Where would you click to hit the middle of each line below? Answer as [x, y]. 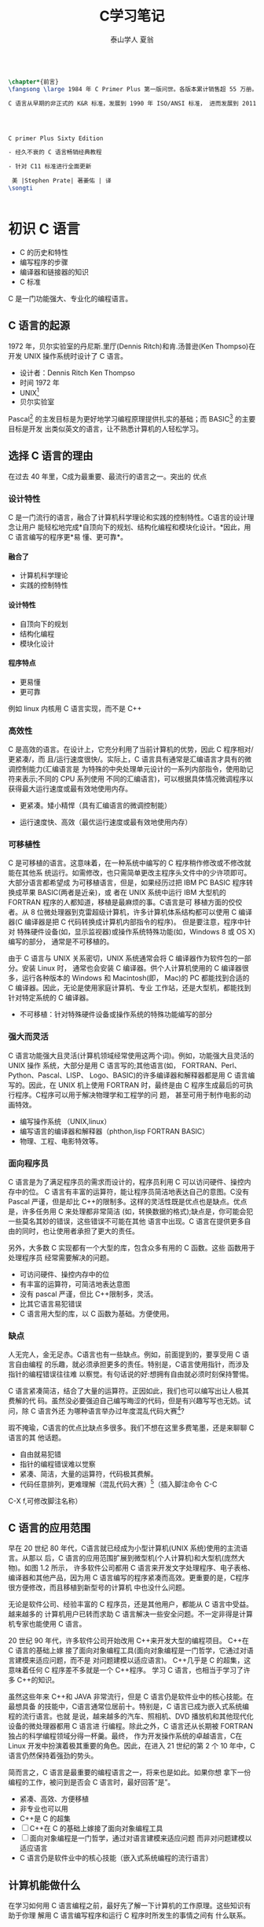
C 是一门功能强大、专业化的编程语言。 [70, 298]
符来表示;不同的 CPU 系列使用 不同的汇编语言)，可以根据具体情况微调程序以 [131, 779]
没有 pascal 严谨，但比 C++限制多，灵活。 [88, 1294]
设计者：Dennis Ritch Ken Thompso [77, 372]
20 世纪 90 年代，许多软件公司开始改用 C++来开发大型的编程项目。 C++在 [129, 1641]
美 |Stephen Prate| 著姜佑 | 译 [61, 181]
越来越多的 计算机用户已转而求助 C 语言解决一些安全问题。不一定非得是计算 [131, 1614]
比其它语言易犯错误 [51, 1303]
